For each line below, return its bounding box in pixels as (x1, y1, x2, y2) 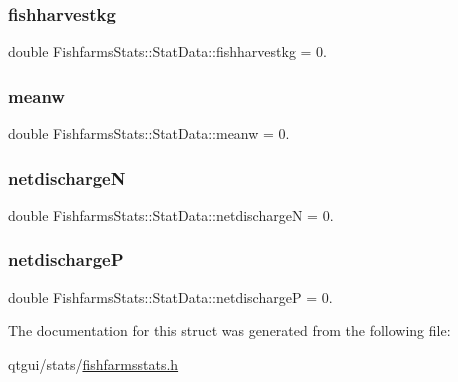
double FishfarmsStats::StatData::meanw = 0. (8, 123, 290, 144)
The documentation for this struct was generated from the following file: (8, 320, 451, 341)
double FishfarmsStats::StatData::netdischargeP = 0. (8, 286, 333, 307)
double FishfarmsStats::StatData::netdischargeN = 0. (8, 204, 334, 225)
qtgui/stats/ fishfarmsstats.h (8, 353, 179, 374)
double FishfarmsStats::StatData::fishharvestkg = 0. (8, 41, 328, 62)
